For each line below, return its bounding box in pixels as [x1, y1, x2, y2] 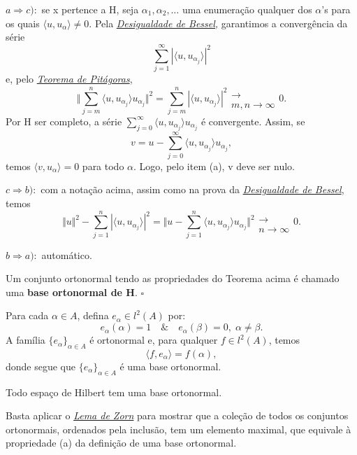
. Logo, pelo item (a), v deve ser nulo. [133, 158, 295, 173]
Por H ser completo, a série [6, 113, 122, 128]
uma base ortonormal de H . [6, 284, 138, 299]
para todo [82, 158, 124, 173]
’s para [321, 2, 351, 16]
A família [6, 332, 45, 347]
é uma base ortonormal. [119, 358, 221, 373]
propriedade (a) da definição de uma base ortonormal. [6, 435, 237, 450]
